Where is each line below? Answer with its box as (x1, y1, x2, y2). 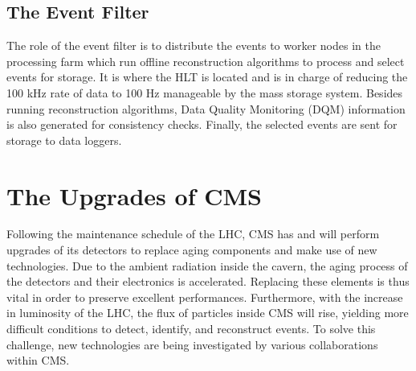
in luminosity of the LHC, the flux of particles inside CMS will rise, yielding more (6, 304, 409, 321)
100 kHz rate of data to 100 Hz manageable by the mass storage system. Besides (6, 84, 403, 101)
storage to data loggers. (6, 131, 122, 148)
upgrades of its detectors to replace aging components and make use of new (6, 241, 377, 258)
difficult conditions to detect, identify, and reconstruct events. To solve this (6, 320, 376, 337)
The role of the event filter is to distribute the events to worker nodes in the (6, 37, 381, 54)
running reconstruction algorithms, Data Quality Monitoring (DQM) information (6, 100, 406, 117)
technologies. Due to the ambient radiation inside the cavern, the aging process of (6, 257, 408, 274)
